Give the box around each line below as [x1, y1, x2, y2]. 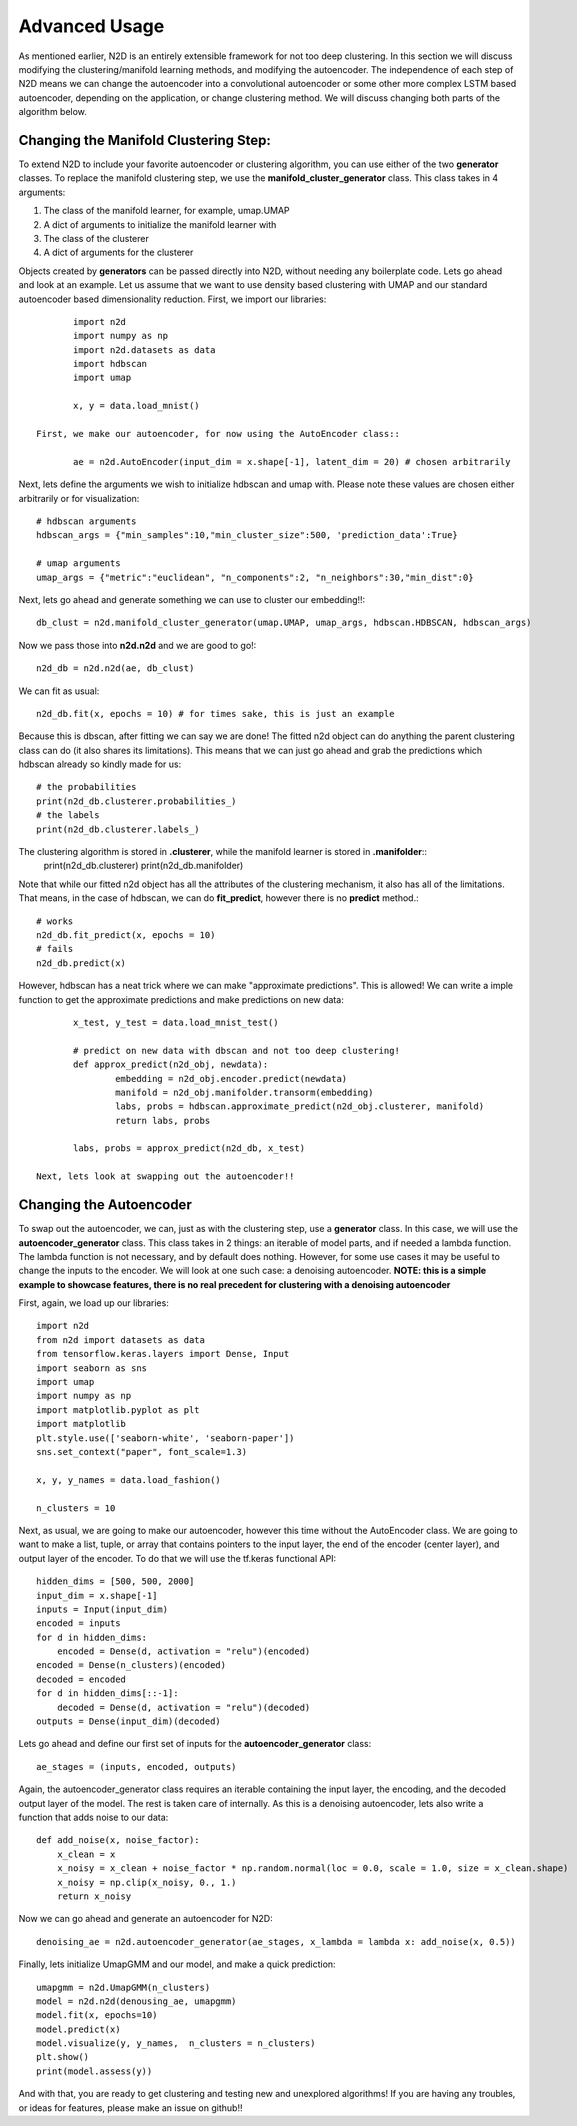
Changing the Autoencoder [18, 1196, 192, 1214]
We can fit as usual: [18, 685, 100, 697]
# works [36, 915, 74, 927]
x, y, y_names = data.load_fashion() [36, 1474, 222, 1485]
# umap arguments [36, 558, 121, 569]
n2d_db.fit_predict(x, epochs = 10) [36, 929, 216, 940]
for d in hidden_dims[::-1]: [36, 1688, 179, 1699]
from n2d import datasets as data [36, 1334, 205, 1345]
